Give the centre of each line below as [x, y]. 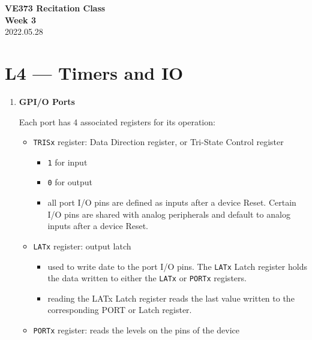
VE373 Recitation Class [55, 8]
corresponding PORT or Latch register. [120, 310]
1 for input [67, 162]
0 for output [70, 182]
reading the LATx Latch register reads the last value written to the [171, 298]
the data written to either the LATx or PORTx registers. [147, 278]
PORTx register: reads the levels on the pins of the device [136, 330]
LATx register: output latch [82, 246]
